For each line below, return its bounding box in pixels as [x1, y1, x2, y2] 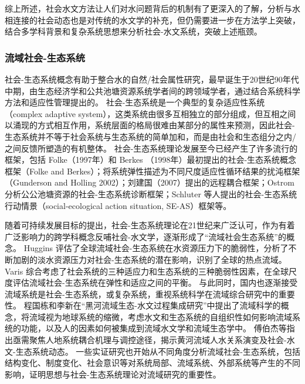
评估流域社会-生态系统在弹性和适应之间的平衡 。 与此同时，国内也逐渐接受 [12, 276, 298, 289]
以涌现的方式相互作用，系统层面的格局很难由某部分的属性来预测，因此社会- [5, 119, 295, 131]
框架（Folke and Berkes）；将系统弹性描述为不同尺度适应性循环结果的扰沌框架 [5, 164, 300, 177]
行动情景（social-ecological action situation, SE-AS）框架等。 [5, 199, 232, 211]
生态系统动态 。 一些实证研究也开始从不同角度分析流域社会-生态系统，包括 [15, 345, 300, 357]
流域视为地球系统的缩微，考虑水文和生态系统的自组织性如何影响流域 [29, 310, 292, 323]
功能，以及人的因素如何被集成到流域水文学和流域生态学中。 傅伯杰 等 [21, 322, 287, 334]
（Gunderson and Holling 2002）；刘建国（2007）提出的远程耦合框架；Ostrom [5, 176, 294, 188]
